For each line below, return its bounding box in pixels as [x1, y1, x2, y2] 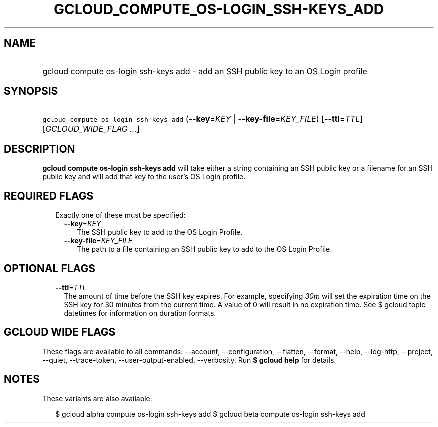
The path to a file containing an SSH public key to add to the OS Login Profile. [77, 245, 332, 254]
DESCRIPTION [4, 142, 75, 155]
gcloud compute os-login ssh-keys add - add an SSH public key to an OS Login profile [42, 66, 367, 76]
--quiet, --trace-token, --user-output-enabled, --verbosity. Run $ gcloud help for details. [42, 355, 336, 364]
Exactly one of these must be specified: [55, 211, 186, 220]
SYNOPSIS [4, 85, 58, 98]
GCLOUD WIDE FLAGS [4, 326, 116, 339]
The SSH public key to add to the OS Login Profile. [77, 228, 243, 237]
